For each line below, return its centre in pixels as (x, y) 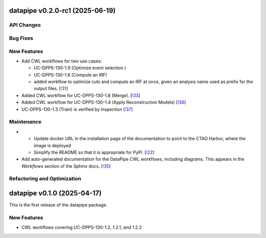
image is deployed (52, 146)
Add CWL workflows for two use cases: (62, 61)
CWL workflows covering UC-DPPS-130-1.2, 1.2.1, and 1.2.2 (82, 227)
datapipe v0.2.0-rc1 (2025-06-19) (62, 11)
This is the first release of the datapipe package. (58, 205)
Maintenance (25, 122)
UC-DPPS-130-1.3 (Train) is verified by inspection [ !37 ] (77, 109)
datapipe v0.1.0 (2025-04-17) (55, 193)
